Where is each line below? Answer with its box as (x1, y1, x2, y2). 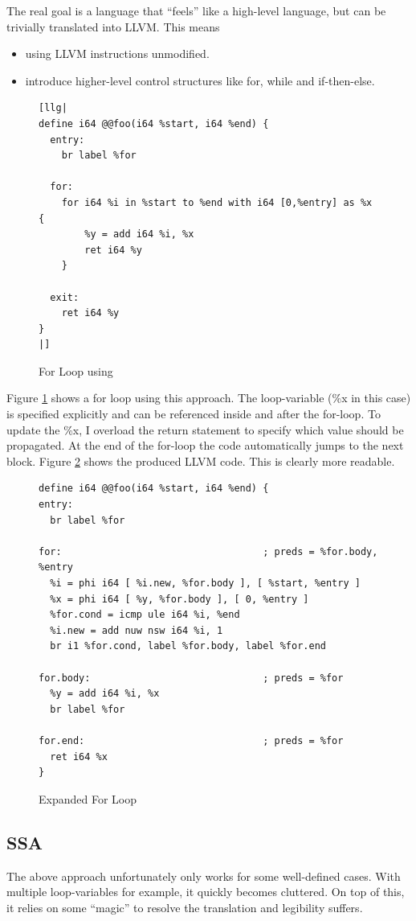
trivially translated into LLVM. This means (6, 18, 220, 35)
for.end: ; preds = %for (39, 734, 344, 746)
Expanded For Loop (39, 790, 137, 807)
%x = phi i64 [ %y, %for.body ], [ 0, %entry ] (50, 593, 309, 605)
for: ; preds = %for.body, (39, 545, 378, 557)
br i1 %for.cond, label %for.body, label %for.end (50, 640, 326, 652)
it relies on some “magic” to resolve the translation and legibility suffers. (6, 898, 363, 915)
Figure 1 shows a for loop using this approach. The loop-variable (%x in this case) (6, 389, 411, 406)
